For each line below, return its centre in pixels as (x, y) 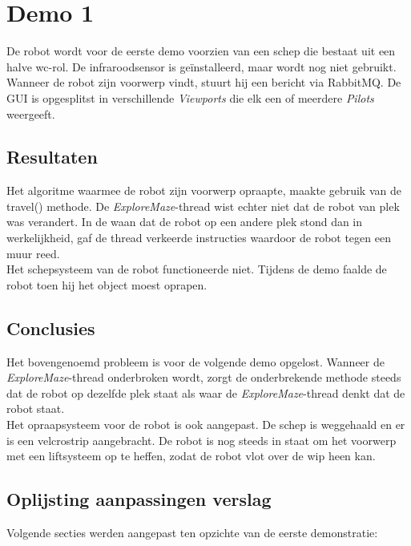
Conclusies (51, 328)
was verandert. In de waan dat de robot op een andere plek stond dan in (185, 222)
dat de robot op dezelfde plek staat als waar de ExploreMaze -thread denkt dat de (206, 392)
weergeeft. (31, 113)
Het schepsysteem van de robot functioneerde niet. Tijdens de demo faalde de (197, 269)
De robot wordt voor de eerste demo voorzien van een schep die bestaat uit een (201, 51)
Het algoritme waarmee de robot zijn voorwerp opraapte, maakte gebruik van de (204, 190)
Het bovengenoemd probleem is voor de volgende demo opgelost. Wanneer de (195, 361)
